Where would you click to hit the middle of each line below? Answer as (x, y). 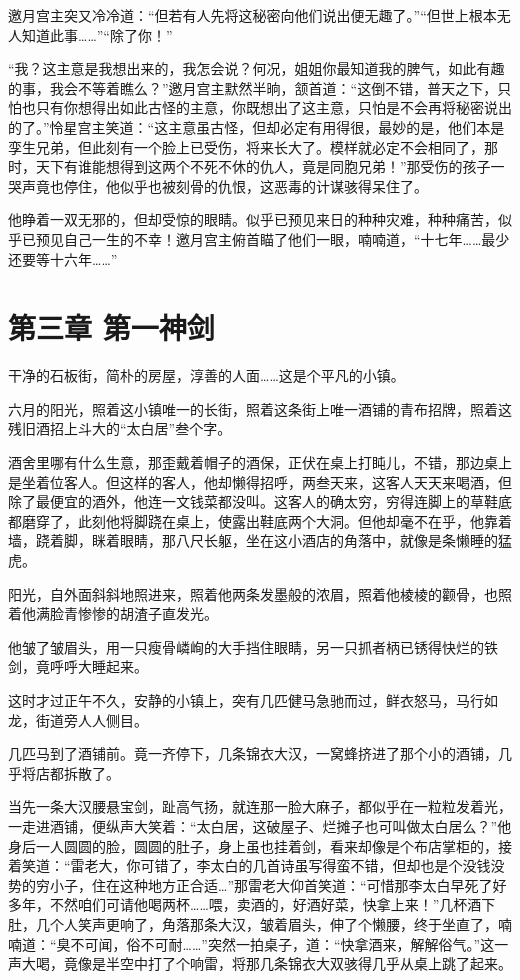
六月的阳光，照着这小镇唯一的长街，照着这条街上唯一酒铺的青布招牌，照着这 (260, 408)
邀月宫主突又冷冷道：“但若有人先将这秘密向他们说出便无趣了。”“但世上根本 (252, 15)
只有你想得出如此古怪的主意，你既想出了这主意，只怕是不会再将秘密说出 (273, 107)
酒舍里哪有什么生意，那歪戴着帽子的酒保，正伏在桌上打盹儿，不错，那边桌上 (260, 462)
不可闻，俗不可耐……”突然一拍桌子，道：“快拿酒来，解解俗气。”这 (282, 943)
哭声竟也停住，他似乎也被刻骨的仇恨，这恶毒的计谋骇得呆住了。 (218, 185)
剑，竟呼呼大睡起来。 (78, 666)
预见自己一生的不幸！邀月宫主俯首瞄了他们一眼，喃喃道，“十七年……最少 (272, 238)
